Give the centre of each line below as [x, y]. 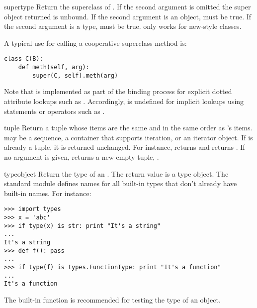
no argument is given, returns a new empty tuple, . [82, 156]
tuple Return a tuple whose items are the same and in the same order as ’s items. [128, 128]
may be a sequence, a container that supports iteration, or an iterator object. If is [128, 137]
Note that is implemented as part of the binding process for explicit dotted [118, 91]
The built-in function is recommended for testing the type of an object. [112, 299]
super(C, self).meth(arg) [75, 75]
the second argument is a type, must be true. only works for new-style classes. [123, 26]
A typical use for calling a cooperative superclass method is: [95, 43]
